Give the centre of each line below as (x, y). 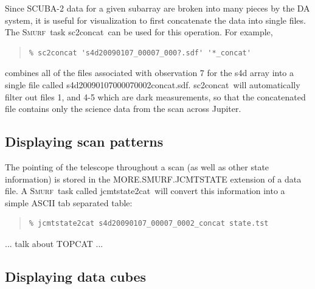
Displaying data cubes (76, 276)
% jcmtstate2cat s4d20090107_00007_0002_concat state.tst (149, 224)
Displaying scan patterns (84, 141)
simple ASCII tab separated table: (69, 202)
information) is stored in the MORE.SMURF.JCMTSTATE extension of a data (153, 179)
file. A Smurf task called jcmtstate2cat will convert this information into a (145, 191)
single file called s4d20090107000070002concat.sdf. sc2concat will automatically (153, 84)
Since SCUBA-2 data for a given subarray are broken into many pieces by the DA (157, 8)
